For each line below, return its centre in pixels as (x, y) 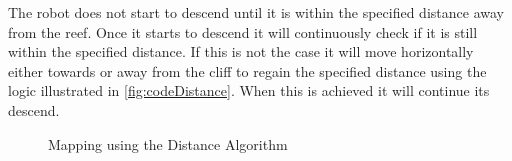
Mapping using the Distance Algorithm (168, 143)
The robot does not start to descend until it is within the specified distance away (256, 12)
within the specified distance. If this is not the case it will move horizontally (241, 51)
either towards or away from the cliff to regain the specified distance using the (247, 70)
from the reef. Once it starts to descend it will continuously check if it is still (243, 31)
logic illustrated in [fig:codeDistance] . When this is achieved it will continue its (249, 90)
